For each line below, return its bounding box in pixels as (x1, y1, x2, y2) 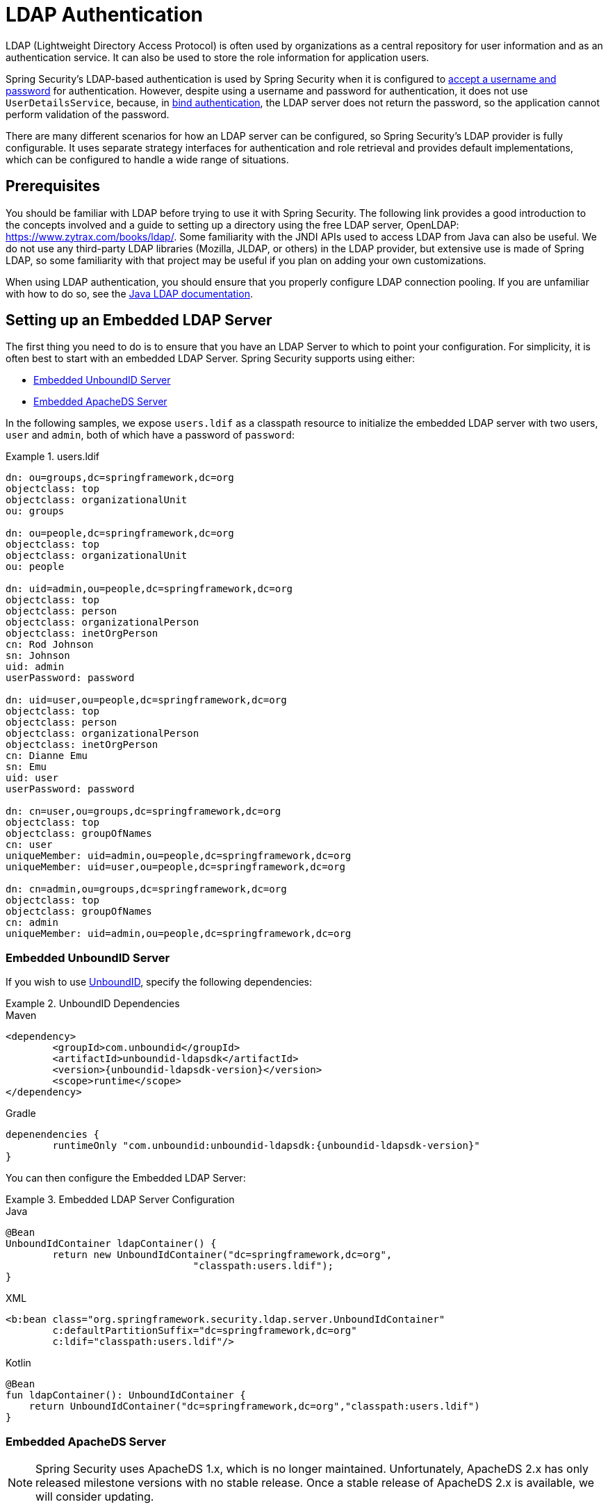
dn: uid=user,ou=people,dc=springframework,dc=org (6, 694, 287, 706)
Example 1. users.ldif (6, 450, 99, 463)
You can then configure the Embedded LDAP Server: (6, 1172, 246, 1184)
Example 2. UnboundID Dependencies (6, 997, 180, 1010)
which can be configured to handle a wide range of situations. (6, 153, 289, 165)
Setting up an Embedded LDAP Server (6, 311, 272, 329)
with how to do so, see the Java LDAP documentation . (6, 287, 253, 300)
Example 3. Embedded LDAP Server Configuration (6, 1193, 235, 1206)
